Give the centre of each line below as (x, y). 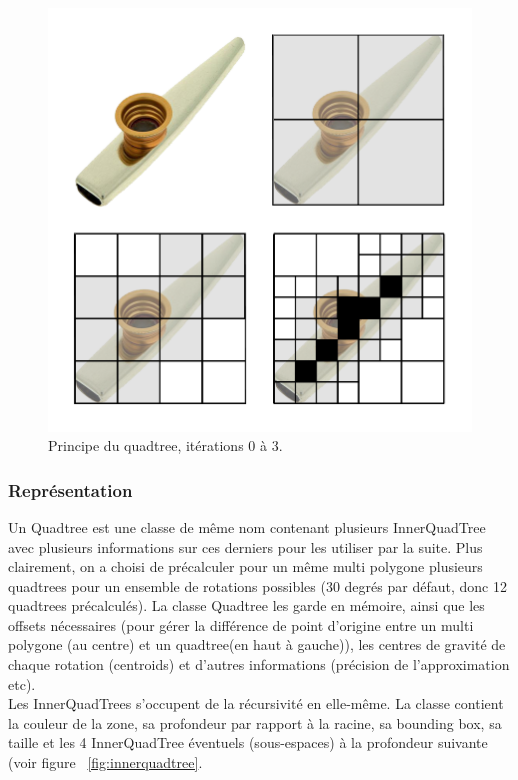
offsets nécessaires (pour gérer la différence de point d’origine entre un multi (241, 624)
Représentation (70, 489)
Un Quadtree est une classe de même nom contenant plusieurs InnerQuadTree (247, 526)
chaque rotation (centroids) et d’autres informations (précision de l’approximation (259, 664)
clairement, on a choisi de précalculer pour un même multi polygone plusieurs (245, 566)
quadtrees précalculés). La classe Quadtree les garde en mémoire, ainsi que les (246, 605)
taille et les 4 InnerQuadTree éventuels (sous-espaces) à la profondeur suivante (248, 742)
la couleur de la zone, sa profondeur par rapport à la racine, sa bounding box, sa (255, 722)
